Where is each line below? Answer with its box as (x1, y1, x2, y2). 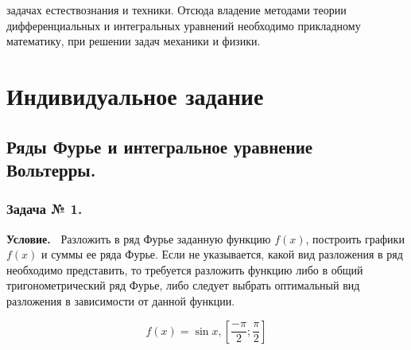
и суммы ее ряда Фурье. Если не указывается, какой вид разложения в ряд (41, 246, 403, 262)
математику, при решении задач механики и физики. (6, 33, 261, 49)
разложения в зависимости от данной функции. (6, 292, 235, 309)
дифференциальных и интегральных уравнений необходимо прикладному (6, 17, 361, 33)
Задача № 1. (6, 199, 83, 219)
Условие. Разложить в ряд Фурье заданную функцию (6, 230, 271, 247)
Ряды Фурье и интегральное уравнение (6, 134, 313, 158)
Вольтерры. (6, 157, 96, 181)
